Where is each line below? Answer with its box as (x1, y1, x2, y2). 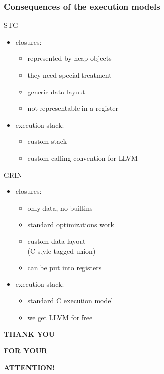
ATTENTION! (4, 362, 55, 372)
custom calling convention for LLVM (27, 152, 138, 163)
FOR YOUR (4, 345, 47, 356)
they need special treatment (27, 70, 112, 80)
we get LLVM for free (27, 312, 93, 322)
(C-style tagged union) (27, 245, 96, 256)
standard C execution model (27, 295, 113, 306)
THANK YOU (4, 328, 55, 339)
